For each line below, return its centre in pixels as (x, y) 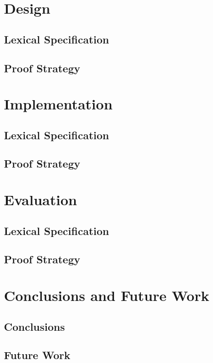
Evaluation (40, 200)
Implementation (58, 104)
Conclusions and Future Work (107, 295)
